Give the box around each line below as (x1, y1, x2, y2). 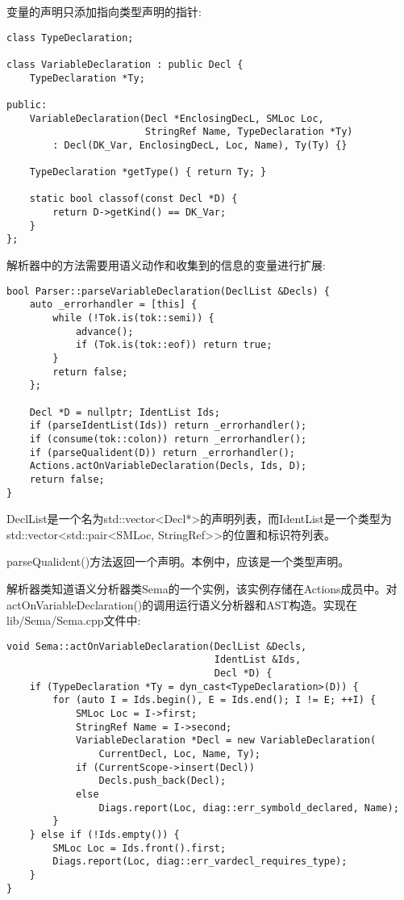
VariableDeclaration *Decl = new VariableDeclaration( (75, 735, 377, 747)
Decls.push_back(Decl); (98, 775, 227, 787)
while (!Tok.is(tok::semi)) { (52, 312, 214, 324)
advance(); (75, 325, 134, 337)
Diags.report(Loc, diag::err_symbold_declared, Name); (98, 802, 399, 814)
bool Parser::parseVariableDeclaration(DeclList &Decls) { (6, 285, 330, 297)
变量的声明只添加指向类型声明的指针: (6, 3, 202, 19)
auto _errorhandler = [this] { (29, 299, 198, 311)
